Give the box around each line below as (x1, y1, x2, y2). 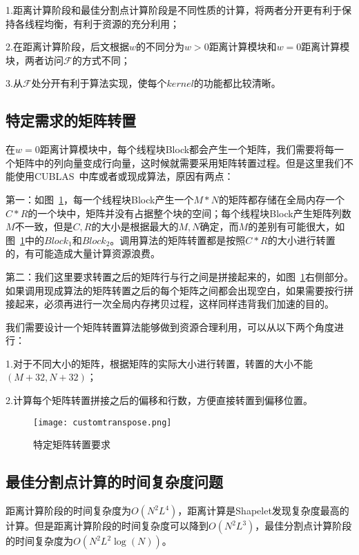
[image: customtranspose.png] (33, 417, 172, 427)
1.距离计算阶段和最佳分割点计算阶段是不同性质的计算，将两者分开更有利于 (6, 3, 342, 17)
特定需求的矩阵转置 (6, 110, 136, 131)
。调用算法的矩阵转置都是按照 (110, 232, 246, 247)
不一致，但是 (14, 219, 73, 234)
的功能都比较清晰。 (193, 76, 281, 90)
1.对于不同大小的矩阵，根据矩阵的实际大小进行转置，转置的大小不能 (6, 356, 313, 370)
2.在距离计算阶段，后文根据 (6, 39, 129, 54)
